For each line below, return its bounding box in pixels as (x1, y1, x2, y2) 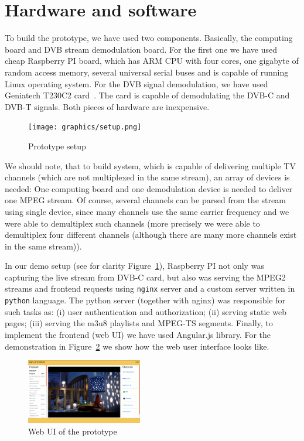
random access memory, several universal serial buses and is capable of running (5, 66, 289, 78)
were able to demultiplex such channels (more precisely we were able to (5, 217, 260, 229)
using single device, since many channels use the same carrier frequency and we (5, 205, 289, 217)
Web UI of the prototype (28, 425, 117, 437)
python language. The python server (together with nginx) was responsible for (5, 294, 286, 306)
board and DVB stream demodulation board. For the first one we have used (5, 43, 277, 55)
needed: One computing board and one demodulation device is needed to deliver (5, 182, 293, 194)
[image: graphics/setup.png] (28, 123, 142, 132)
